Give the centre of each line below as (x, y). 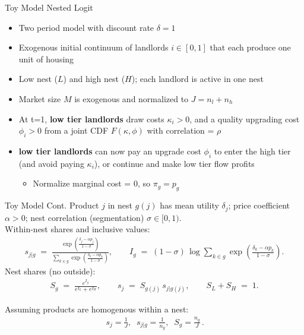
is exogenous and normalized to (132, 98)
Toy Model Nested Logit (49, 7)
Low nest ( (38, 79)
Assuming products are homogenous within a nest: (97, 309)
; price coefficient (259, 205)
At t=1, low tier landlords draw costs (91, 118)
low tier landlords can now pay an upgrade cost (110, 151)
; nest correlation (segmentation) (85, 217)
